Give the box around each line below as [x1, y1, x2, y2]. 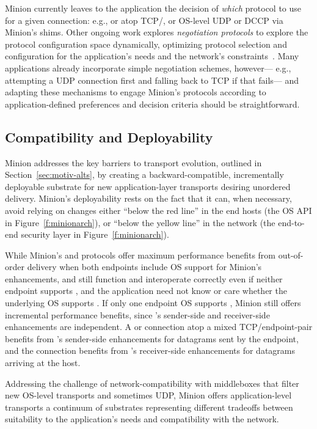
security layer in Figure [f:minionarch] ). [21, 228, 169, 241]
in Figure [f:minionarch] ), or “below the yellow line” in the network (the [5, 216, 275, 229]
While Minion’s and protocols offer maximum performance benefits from [5, 248, 276, 261]
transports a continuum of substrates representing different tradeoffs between [5, 400, 293, 413]
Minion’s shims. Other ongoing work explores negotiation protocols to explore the [5, 26, 308, 38]
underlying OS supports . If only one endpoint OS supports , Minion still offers [5, 296, 301, 309]
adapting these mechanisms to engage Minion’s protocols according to [5, 86, 266, 98]
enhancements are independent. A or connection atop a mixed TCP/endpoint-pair [5, 320, 313, 333]
